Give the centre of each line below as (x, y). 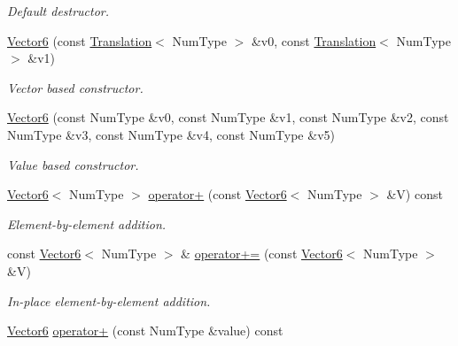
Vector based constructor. (75, 87)
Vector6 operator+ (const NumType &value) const (145, 331)
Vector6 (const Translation (80, 40)
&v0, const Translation (314, 40)
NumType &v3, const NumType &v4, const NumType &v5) (171, 134)
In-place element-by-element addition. (109, 300)
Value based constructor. (73, 164)
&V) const (415, 194)
